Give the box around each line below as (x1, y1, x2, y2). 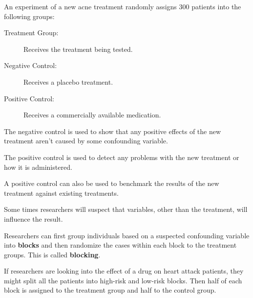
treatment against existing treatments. (4, 187, 119, 198)
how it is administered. (4, 161, 72, 172)
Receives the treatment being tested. (23, 44, 133, 54)
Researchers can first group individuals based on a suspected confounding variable (4, 230, 250, 240)
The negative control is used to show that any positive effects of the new (4, 126, 221, 136)
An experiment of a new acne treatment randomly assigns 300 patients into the (4, 1, 241, 11)
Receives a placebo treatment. (23, 76, 113, 87)
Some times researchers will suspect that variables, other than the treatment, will (4, 204, 248, 214)
